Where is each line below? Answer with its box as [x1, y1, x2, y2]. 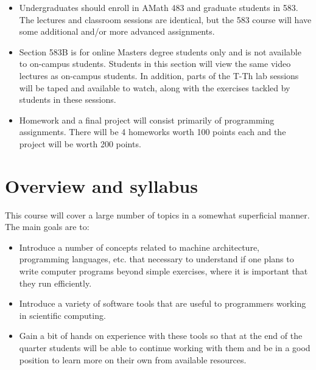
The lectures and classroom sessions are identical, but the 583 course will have [19, 13, 312, 26]
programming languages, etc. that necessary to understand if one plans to [19, 253, 294, 265]
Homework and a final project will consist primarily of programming [19, 113, 275, 126]
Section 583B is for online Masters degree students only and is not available [19, 45, 301, 58]
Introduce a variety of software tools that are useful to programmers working [19, 297, 306, 310]
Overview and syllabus [5, 173, 198, 198]
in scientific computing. [19, 309, 106, 321]
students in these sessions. [19, 93, 116, 106]
